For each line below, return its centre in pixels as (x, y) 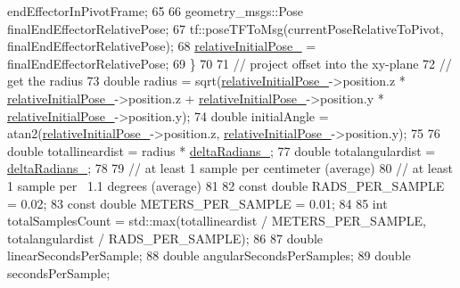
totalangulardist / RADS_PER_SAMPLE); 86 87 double (165, 238)
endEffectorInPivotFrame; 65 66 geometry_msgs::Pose (156, 11)
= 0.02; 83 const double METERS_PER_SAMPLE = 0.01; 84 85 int (197, 203)
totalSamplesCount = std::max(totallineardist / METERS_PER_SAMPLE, (217, 221)
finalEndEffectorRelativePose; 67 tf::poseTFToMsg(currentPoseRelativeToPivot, (226, 28)
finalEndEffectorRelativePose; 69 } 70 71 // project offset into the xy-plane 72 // (230, 63)
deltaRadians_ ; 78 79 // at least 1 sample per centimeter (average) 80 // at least (230, 168)
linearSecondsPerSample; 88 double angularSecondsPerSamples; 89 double (209, 255)
